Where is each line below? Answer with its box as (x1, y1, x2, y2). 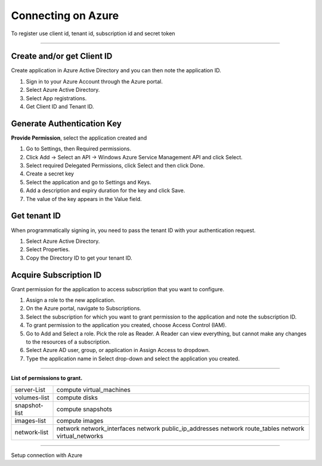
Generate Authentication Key (11, 118, 122, 128)
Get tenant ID (11, 211, 61, 221)
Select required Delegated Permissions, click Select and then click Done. (26, 162, 205, 169)
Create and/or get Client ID (11, 51, 113, 61)
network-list (14, 428, 49, 436)
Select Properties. (26, 246, 70, 253)
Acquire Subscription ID (11, 270, 102, 280)
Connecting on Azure (11, 9, 119, 22)
